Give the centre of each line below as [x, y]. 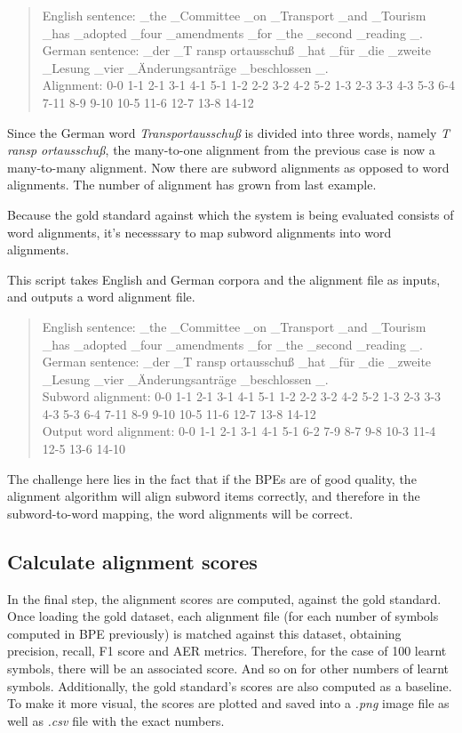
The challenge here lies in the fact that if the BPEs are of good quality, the [212, 478]
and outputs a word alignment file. [101, 297]
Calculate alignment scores [132, 561]
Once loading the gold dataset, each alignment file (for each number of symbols [223, 616]
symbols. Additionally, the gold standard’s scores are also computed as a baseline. [230, 685]
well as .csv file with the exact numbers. [116, 720]
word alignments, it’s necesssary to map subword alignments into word [199, 232]
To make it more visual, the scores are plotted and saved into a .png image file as [228, 703]
